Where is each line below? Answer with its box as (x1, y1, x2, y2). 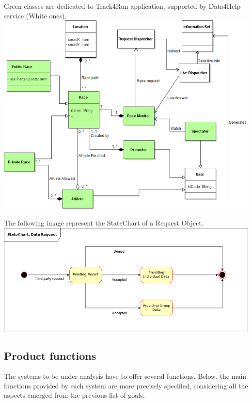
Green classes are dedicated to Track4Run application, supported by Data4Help (4, 1, 241, 11)
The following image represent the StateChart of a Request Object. (4, 218, 204, 228)
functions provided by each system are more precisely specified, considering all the (4, 380, 248, 390)
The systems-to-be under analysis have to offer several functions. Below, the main (4, 371, 247, 381)
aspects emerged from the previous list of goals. (4, 390, 145, 400)
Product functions (4, 348, 96, 363)
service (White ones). (4, 10, 67, 20)
